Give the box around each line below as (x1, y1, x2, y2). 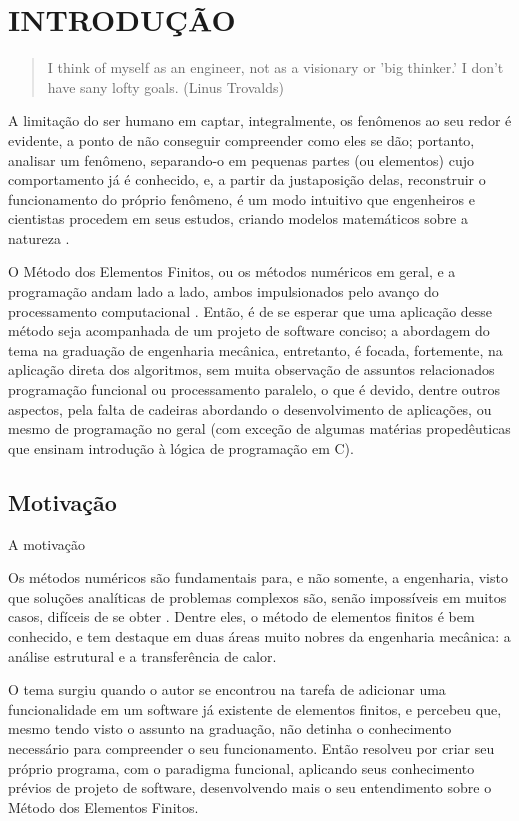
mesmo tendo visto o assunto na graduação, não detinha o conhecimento (8, 718, 452, 739)
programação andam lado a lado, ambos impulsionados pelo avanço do (8, 281, 439, 302)
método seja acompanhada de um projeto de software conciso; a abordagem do (8, 320, 490, 341)
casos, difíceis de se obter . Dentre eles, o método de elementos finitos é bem (8, 606, 475, 627)
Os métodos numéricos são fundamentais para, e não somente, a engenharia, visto (8, 567, 508, 588)
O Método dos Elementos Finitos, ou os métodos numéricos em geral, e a (8, 261, 456, 282)
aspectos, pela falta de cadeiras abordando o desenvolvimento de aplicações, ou (8, 398, 492, 419)
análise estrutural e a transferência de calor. (8, 645, 277, 666)
